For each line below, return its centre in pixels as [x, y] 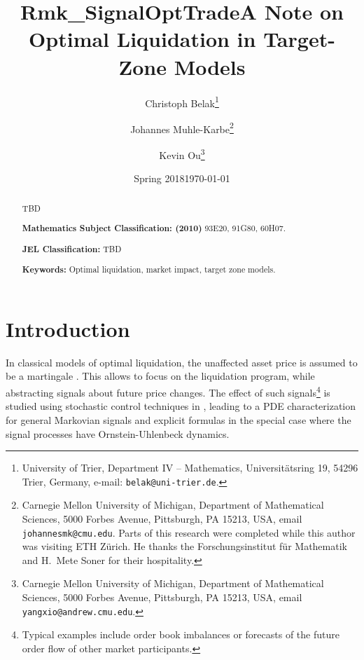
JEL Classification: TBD [72, 249]
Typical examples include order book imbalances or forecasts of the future [181, 634]
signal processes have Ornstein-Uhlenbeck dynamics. [118, 433]
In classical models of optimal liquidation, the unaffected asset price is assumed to [182, 362]
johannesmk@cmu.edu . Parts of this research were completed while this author [189, 532]
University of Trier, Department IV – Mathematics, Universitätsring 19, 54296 [190, 468]
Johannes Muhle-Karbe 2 [182, 128]
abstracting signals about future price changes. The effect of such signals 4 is [168, 391]
